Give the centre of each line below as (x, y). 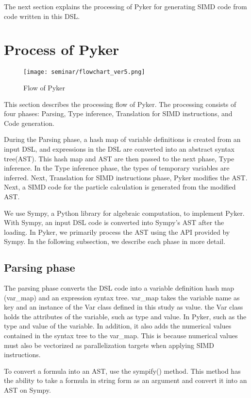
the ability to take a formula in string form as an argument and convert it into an (125, 380)
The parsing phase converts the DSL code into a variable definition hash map (119, 288)
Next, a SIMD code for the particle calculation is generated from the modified (120, 187)
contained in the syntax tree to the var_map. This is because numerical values (121, 336)
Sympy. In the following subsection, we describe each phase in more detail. (115, 241)
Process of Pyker (62, 49)
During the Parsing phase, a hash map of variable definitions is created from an (122, 139)
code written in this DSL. (42, 16)
